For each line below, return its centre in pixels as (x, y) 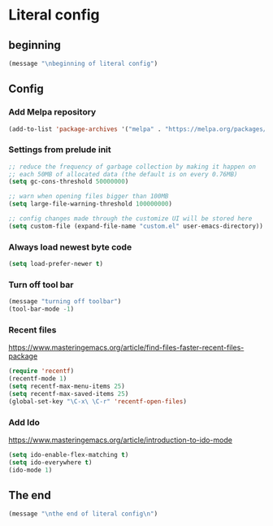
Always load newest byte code (70, 247)
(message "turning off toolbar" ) (65, 302)
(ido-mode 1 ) (30, 470)
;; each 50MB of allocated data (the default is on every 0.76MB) (123, 174)
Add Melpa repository (52, 112)
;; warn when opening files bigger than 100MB (89, 197)
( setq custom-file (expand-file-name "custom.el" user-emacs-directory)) (136, 226)
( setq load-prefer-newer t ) (56, 264)
